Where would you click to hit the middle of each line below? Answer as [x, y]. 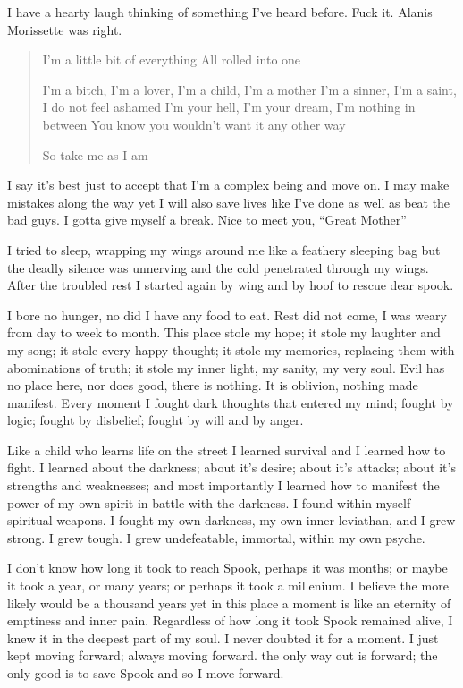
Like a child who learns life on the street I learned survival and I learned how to [227, 450]
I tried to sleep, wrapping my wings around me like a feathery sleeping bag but [224, 249]
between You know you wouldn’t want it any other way [194, 124]
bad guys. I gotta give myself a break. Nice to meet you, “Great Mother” [207, 220]
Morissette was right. [65, 29]
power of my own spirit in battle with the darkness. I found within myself [209, 502]
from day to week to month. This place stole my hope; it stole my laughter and [224, 332]
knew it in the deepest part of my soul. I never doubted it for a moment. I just [223, 637]
